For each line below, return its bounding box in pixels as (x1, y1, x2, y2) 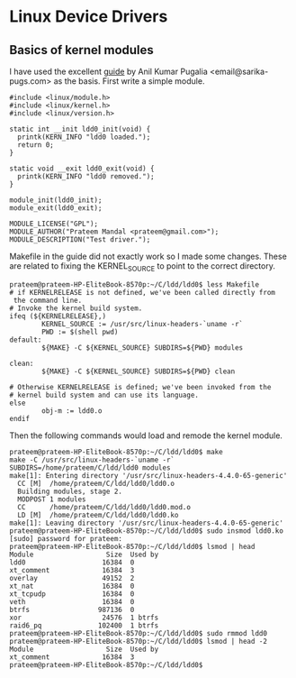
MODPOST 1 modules (17, 494, 87, 504)
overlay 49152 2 (9, 573, 135, 582)
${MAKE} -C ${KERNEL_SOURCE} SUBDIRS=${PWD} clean (41, 367, 236, 376)
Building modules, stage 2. (17, 487, 123, 496)
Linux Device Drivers (9, 6, 168, 27)
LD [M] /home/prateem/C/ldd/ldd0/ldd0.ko (17, 510, 179, 519)
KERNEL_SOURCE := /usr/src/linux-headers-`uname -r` (41, 319, 244, 328)
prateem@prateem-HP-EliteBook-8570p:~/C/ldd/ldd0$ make (9, 447, 223, 456)
